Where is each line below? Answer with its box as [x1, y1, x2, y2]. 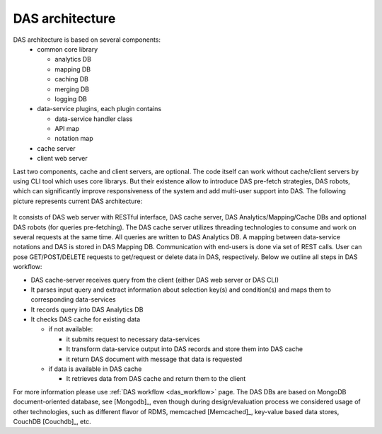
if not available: [48, 325, 93, 333]
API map [54, 125, 79, 133]
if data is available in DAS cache [48, 365, 142, 373]
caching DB [54, 75, 88, 84]
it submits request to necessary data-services [66, 335, 201, 343]
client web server [37, 154, 88, 163]
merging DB [54, 85, 90, 93]
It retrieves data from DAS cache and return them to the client [66, 375, 246, 383]
